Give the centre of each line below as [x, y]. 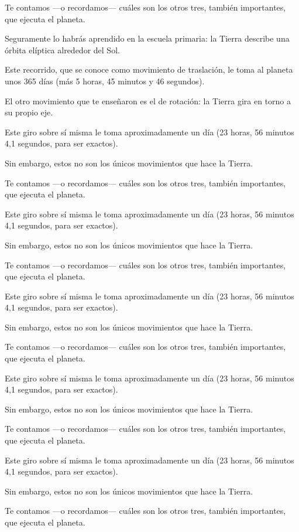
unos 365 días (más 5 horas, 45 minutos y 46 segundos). [105, 81]
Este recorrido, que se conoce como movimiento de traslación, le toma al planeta [149, 69]
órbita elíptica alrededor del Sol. [62, 50]
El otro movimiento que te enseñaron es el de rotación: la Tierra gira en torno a [148, 100]
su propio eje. [29, 112]
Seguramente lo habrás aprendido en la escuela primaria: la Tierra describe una [147, 38]
